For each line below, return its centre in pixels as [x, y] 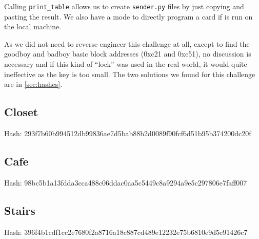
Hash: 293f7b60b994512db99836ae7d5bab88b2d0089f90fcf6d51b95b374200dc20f [128, 133]
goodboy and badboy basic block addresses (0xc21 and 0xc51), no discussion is [128, 54]
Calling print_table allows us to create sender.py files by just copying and [124, 6]
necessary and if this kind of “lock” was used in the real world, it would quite [126, 64]
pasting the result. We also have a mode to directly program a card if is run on [128, 16]
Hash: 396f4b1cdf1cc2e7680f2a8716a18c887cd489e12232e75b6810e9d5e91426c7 [126, 232]
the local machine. [33, 26]
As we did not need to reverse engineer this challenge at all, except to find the [127, 43]
